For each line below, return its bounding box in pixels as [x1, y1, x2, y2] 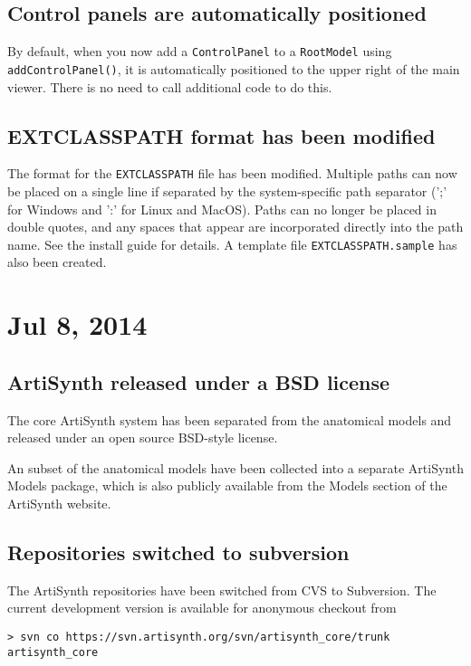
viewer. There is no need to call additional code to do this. [7, 77, 332, 96]
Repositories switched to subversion [7, 538, 350, 566]
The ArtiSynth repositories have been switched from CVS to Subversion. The [7, 580, 437, 599]
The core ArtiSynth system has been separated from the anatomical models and [7, 410, 452, 429]
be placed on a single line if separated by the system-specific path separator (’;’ [7, 181, 447, 200]
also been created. [7, 252, 107, 271]
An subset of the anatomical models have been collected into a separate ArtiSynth [7, 458, 464, 477]
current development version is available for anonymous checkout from [7, 598, 397, 617]
